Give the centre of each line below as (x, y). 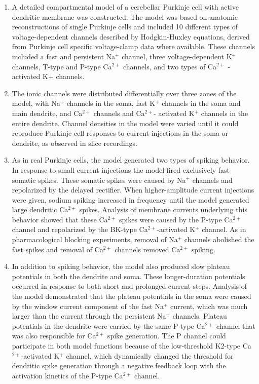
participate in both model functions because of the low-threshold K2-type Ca (132, 345)
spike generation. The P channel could (166, 336)
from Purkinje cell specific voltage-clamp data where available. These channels (134, 46)
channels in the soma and (201, 103)
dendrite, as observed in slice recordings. (75, 143)
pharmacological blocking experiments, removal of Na (95, 239)
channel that (236, 325)
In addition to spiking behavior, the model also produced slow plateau (121, 266)
